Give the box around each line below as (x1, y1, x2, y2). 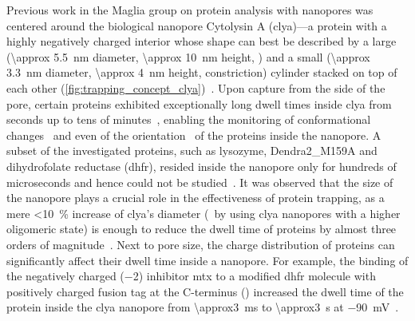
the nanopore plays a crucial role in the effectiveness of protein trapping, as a (6, 189, 385, 206)
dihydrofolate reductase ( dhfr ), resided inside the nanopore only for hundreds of (6, 157, 397, 174)
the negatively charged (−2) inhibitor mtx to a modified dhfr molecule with (6, 267, 376, 284)
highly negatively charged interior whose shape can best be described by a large (6, 33, 397, 50)
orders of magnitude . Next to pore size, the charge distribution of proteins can (6, 236, 395, 252)
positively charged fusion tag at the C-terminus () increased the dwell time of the (6, 283, 404, 299)
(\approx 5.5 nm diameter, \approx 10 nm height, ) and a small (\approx (6, 48, 370, 65)
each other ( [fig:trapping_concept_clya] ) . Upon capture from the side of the (6, 79, 385, 96)
